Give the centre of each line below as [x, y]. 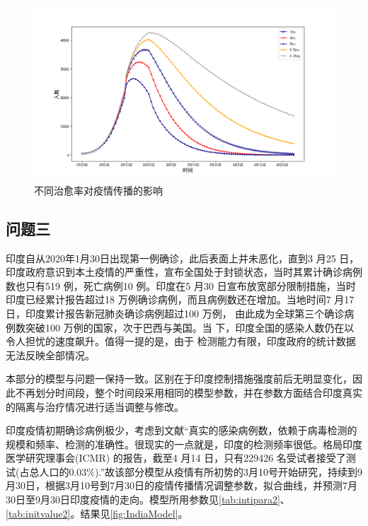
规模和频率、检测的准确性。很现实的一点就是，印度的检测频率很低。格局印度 [184, 444]
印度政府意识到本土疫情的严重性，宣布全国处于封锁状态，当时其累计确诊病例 [184, 272]
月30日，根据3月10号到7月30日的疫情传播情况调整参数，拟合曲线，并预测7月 [182, 485]
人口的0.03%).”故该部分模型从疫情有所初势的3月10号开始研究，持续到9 [201, 471]
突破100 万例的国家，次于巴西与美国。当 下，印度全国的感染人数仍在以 [190, 327]
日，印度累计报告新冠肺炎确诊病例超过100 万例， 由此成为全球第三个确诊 [175, 313]
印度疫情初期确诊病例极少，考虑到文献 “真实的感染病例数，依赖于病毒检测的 [182, 430]
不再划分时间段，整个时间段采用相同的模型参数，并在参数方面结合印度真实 [189, 392]
